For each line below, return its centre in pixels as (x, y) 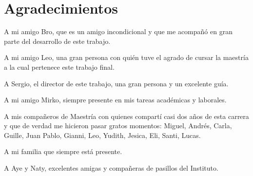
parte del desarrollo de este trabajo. (57, 41)
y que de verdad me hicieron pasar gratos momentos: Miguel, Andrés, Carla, (118, 126)
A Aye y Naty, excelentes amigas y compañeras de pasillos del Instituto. (111, 168)
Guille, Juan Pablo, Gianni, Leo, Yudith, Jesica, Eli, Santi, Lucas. (102, 135)
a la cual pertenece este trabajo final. (59, 67)
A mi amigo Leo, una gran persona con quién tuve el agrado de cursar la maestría (126, 57)
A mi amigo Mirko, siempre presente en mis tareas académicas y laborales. (115, 100)
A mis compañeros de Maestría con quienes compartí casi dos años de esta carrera (126, 116)
